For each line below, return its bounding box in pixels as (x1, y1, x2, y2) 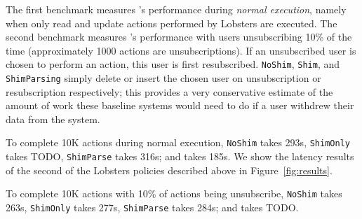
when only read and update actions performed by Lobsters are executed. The (6, 15, 337, 30)
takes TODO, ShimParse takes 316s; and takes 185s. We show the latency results (6, 149, 354, 164)
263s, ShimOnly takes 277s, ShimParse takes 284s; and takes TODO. (6, 200, 299, 215)
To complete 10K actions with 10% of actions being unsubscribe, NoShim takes (6, 186, 342, 201)
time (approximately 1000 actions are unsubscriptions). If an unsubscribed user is (6, 43, 356, 57)
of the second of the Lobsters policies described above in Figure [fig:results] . (6, 162, 333, 177)
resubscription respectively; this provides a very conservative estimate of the (6, 84, 333, 99)
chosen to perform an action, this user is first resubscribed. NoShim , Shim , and (6, 57, 340, 71)
